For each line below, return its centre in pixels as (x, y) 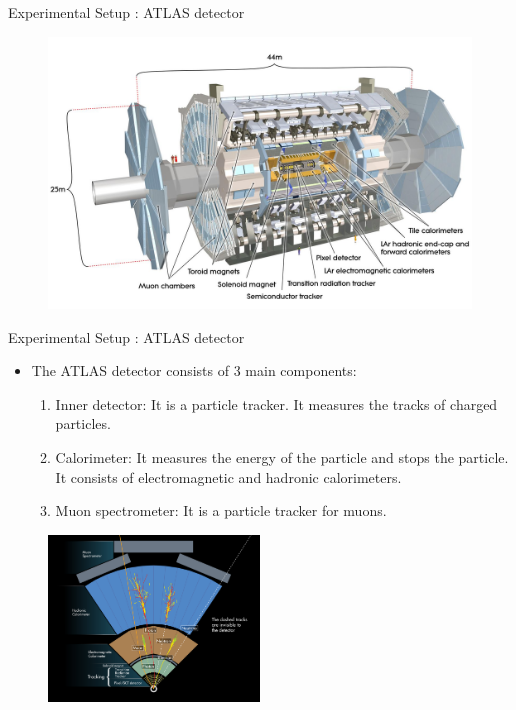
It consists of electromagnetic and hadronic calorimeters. (228, 476)
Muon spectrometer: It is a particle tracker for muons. (221, 510)
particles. (83, 423)
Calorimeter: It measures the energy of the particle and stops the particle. (282, 457)
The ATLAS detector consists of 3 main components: (194, 370)
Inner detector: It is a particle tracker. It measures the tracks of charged (276, 403)
